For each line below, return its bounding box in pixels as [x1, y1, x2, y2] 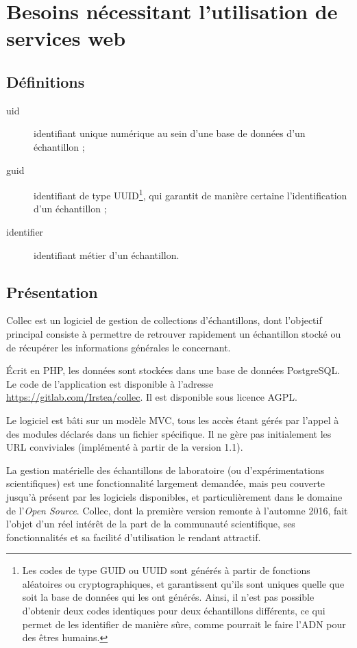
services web [6, 24, 126, 52]
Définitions [6, 71, 85, 92]
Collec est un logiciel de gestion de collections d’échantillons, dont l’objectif [6, 313, 322, 327]
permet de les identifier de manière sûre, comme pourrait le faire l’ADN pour [22, 616, 346, 631]
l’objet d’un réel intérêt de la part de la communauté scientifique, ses [6, 516, 295, 531]
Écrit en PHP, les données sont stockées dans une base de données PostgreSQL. [6, 363, 341, 377]
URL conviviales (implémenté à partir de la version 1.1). [6, 440, 243, 454]
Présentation [6, 281, 98, 302]
